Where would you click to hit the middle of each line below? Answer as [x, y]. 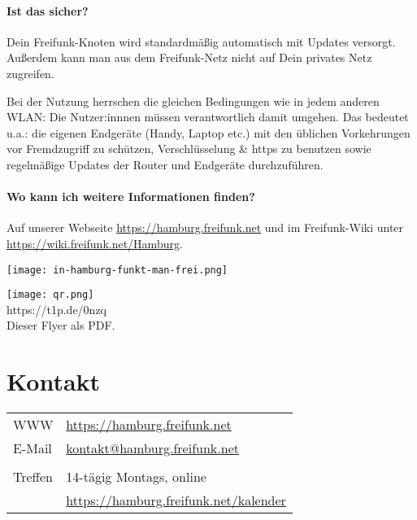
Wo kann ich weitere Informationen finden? [131, 197]
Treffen [33, 477]
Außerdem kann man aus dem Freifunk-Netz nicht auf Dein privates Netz [189, 57]
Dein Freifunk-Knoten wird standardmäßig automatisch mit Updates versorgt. [201, 41]
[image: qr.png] [50, 295]
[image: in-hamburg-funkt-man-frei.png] [117, 270]
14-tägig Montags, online [136, 477]
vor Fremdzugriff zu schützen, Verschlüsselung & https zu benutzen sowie [189, 149]
